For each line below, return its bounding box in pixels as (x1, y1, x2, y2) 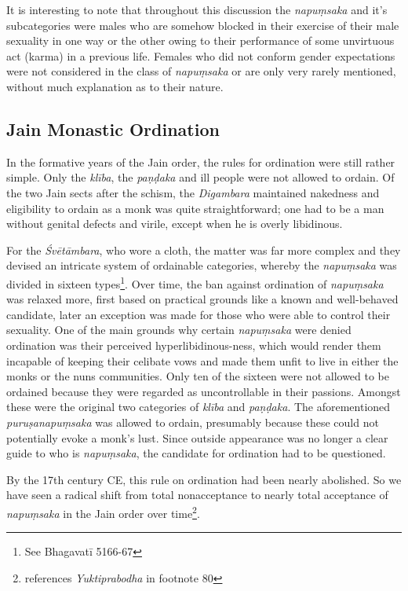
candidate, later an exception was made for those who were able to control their (6, 306, 391, 322)
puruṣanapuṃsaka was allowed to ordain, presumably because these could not (6, 413, 379, 430)
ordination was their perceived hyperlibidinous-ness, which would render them (6, 336, 381, 353)
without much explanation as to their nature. (6, 78, 224, 94)
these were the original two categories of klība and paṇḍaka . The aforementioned (6, 398, 391, 415)
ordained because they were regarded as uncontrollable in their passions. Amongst (6, 383, 401, 399)
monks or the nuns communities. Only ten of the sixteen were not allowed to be (6, 368, 390, 384)
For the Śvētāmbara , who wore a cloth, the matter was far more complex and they (6, 241, 401, 258)
